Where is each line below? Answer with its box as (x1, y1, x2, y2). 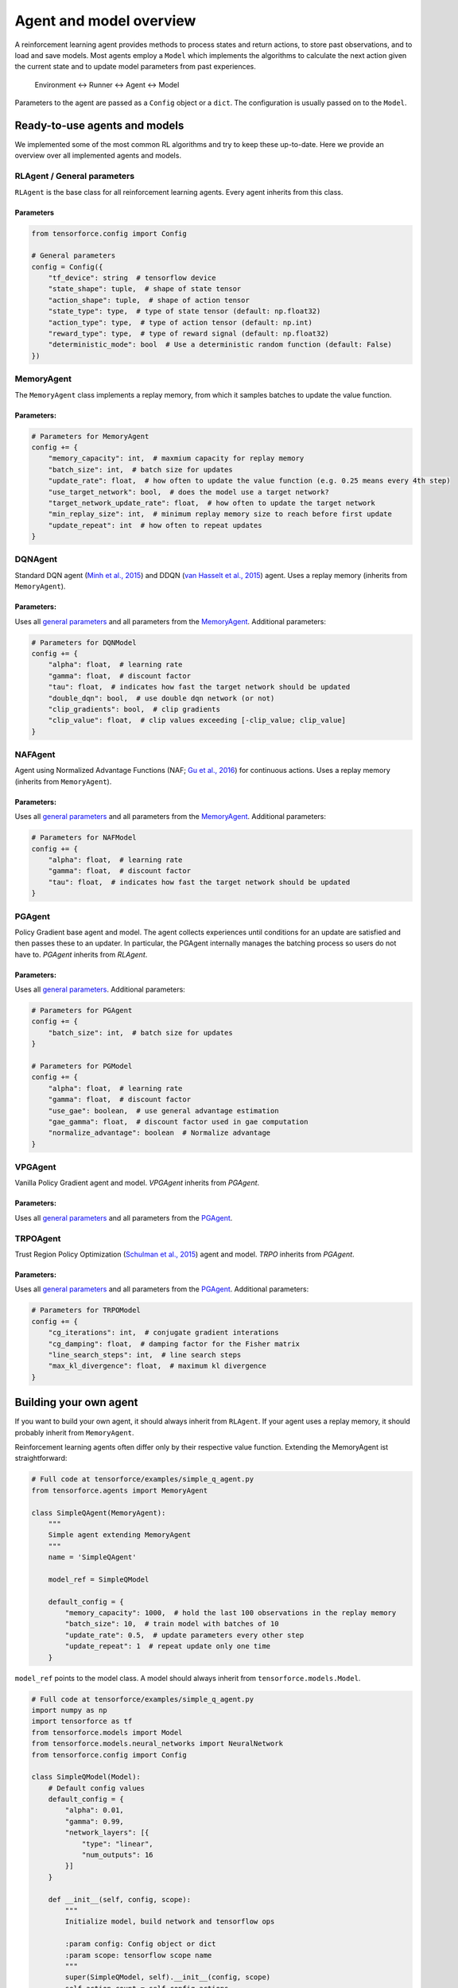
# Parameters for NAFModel (31, 833, 137, 842)
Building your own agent (14, 1396, 138, 1409)
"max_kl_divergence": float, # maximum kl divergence (48, 1361, 266, 1371)
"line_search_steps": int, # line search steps (48, 1350, 242, 1359)
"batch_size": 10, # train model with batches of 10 (64, 1619, 279, 1629)
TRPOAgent (14, 1233, 61, 1244)
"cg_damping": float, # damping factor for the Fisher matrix (48, 1339, 301, 1348)
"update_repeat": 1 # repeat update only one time (64, 1642, 271, 1651)
